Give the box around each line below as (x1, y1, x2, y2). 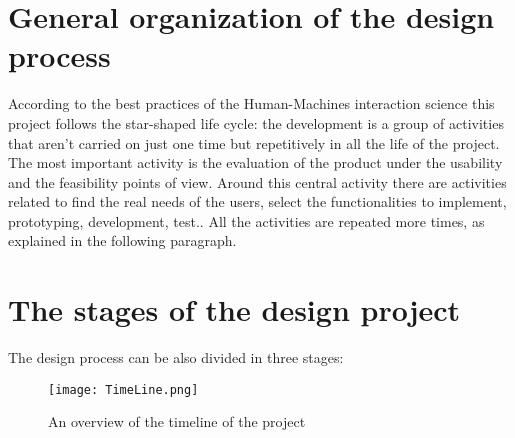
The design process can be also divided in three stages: (8, 347, 344, 368)
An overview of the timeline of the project (48, 411, 306, 432)
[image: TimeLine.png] (48, 382, 199, 397)
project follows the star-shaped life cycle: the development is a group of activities (8, 112, 504, 133)
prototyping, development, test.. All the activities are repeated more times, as (8, 210, 485, 231)
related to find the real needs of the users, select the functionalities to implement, (8, 191, 507, 212)
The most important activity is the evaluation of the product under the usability (8, 152, 503, 173)
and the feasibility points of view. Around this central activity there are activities (8, 171, 507, 192)
